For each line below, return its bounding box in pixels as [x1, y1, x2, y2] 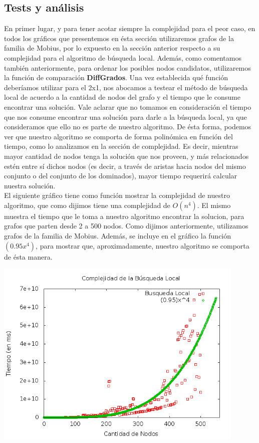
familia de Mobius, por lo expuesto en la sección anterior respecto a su [4, 43, 220, 53]
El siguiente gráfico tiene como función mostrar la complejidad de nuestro [4, 190, 230, 200]
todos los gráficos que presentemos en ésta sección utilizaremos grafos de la [4, 33, 234, 43]
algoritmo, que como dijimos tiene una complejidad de [4, 199, 170, 210]
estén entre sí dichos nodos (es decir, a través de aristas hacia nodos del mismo [4, 160, 246, 171]
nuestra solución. [4, 180, 56, 190]
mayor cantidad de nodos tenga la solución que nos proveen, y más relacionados [4, 150, 249, 161]
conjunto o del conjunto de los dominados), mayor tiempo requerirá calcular [4, 170, 237, 181]
